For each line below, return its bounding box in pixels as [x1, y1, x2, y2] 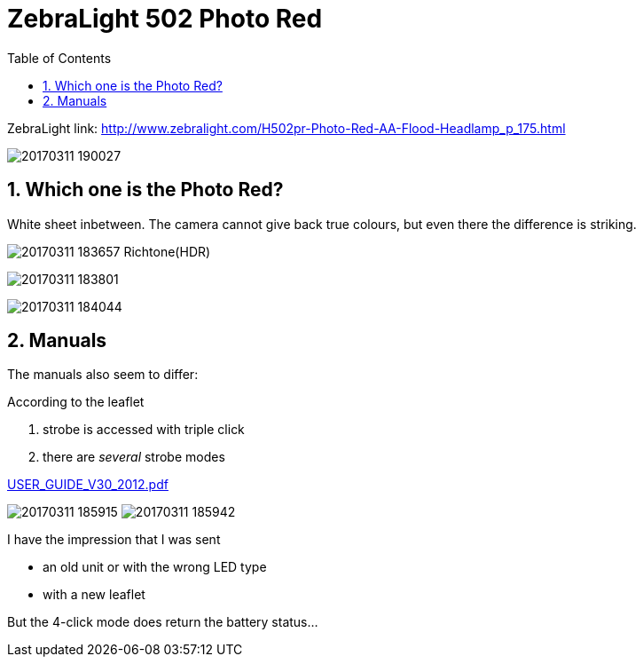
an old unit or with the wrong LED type [43, 559, 267, 575]
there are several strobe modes [43, 449, 225, 465]
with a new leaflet [43, 587, 145, 603]
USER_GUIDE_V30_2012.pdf [7, 477, 169, 493]
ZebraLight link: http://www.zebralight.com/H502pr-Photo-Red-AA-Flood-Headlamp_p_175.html [7, 120, 566, 136]
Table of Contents [7, 50, 112, 66]
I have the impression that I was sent [7, 532, 221, 548]
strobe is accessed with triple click [43, 422, 245, 438]
